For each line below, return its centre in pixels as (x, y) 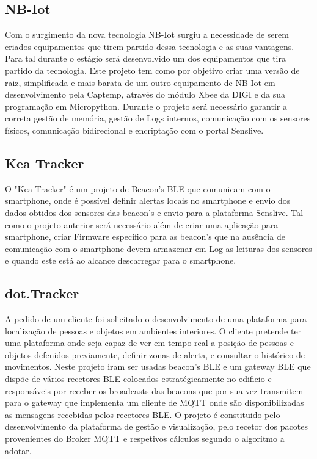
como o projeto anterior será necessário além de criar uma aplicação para (142, 224)
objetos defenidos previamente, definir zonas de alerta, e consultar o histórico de (155, 354)
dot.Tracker (42, 293)
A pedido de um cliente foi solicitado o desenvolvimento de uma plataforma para (156, 319)
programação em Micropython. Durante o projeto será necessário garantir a (146, 106)
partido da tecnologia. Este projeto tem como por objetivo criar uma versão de (152, 70)
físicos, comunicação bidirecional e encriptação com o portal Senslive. (134, 130)
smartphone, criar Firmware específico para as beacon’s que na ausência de (145, 237)
